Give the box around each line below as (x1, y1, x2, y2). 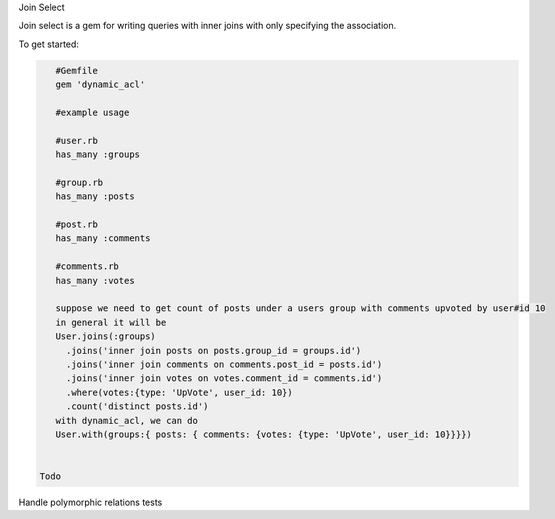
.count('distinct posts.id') (65, 401, 209, 412)
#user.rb (55, 135, 99, 146)
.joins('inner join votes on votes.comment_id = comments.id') (65, 373, 383, 384)
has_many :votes (55, 275, 135, 286)
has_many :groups (55, 149, 140, 160)
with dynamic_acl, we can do (55, 415, 199, 426)
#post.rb (55, 219, 99, 230)
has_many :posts (55, 191, 135, 202)
